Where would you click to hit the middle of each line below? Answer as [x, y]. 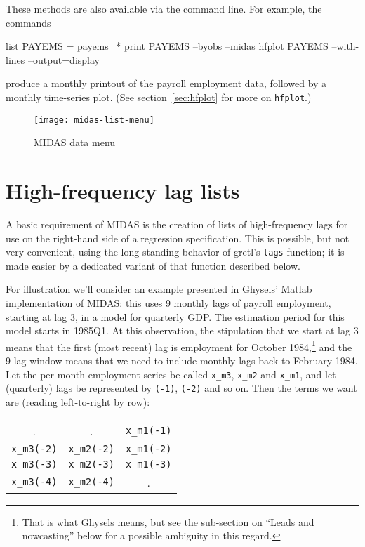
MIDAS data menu [75, 142]
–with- [345, 46]
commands [28, 22]
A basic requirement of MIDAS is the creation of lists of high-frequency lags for [177, 224]
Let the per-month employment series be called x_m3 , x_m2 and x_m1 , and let [171, 374]
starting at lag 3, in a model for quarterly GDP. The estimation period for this [175, 316]
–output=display [64, 59]
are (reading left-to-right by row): [78, 401]
